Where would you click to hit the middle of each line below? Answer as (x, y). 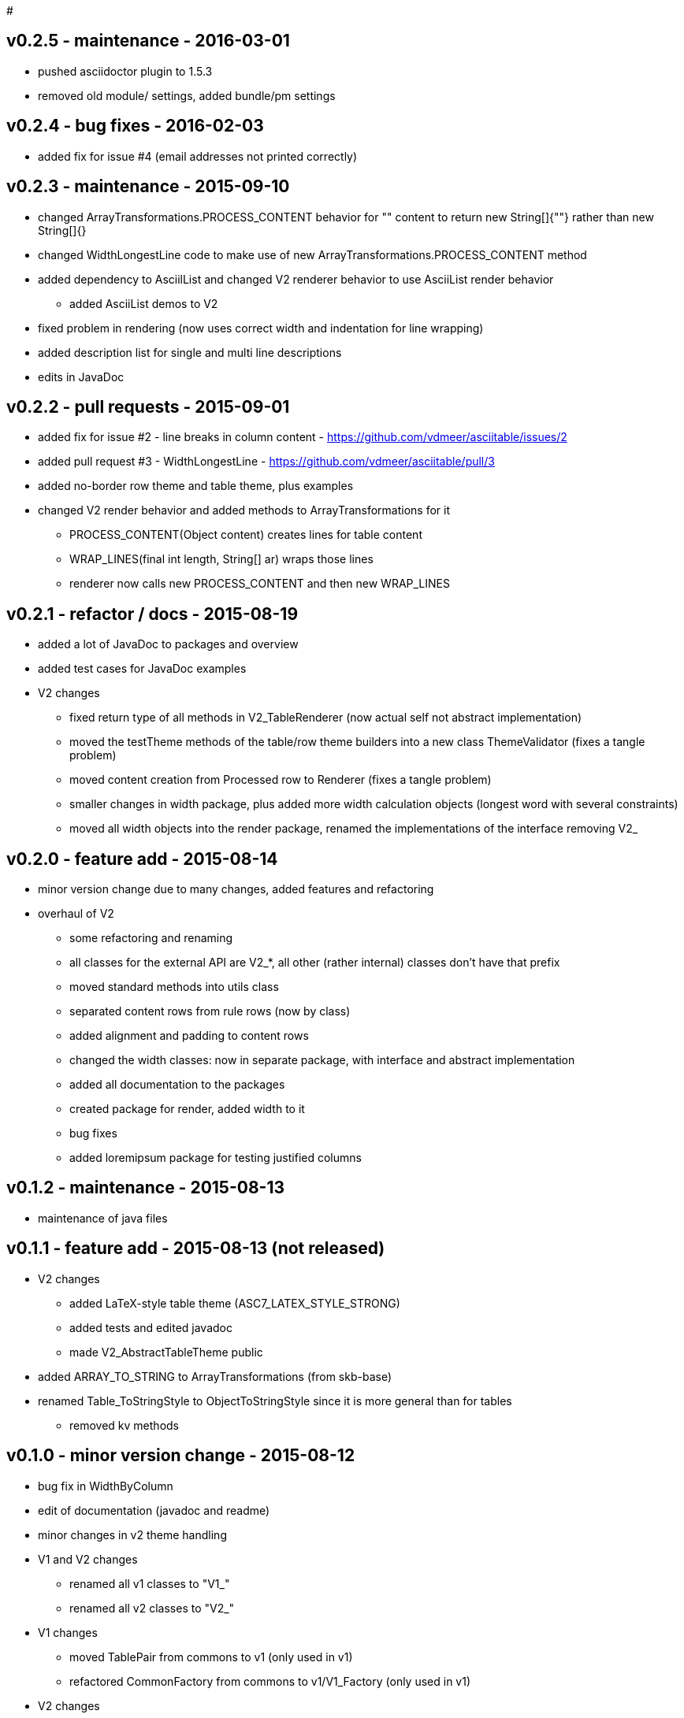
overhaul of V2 (76, 914)
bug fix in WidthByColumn (106, 1486)
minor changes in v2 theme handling (132, 1534)
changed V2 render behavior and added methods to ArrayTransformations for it (244, 510)
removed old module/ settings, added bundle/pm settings (187, 95)
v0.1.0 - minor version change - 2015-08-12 (181, 1456)
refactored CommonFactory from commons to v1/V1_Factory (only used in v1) (270, 1681)
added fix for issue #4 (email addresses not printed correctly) (198, 156)
